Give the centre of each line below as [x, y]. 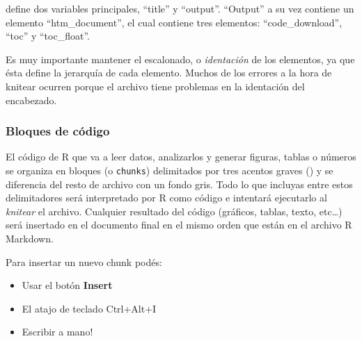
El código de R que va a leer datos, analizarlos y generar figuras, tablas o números [181, 157]
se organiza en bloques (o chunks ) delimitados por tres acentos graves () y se [170, 170]
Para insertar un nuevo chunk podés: [84, 261]
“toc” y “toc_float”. [48, 36]
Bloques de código [58, 131]
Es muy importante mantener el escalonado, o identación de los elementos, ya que [180, 59]
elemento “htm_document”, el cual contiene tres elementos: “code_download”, [174, 22]
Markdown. [30, 238]
